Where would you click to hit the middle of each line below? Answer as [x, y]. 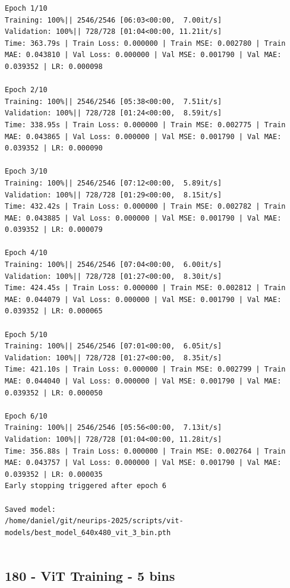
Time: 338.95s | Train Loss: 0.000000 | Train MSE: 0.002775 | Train [145, 125]
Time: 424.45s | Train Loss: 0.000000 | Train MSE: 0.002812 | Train [145, 288]
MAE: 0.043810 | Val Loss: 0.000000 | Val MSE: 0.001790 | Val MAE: [143, 55]
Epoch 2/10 [26, 90]
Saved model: [30, 509]
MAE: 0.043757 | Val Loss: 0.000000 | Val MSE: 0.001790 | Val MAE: [143, 463]
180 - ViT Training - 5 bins [90, 576]
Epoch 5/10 [26, 334]
